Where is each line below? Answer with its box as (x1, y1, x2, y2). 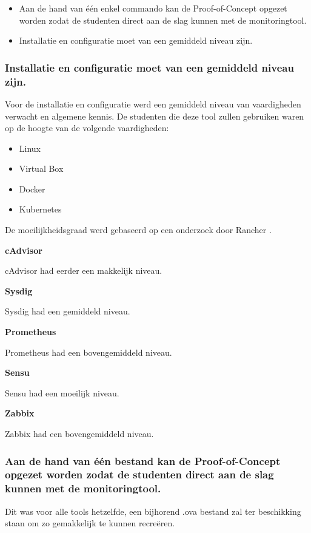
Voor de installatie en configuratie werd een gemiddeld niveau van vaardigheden (5, 97, 301, 110)
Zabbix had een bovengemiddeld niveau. (5, 427, 154, 440)
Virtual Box (19, 162, 64, 175)
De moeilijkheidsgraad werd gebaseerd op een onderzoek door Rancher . (5, 223, 272, 236)
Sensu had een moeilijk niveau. (5, 386, 119, 399)
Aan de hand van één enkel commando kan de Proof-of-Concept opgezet (19, 2, 287, 14)
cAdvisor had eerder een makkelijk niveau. (5, 264, 162, 277)
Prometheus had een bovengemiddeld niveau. (5, 345, 172, 358)
